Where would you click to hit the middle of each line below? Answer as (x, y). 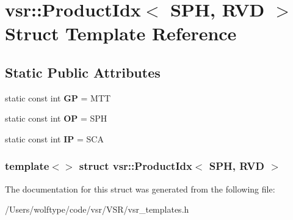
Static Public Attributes (83, 72)
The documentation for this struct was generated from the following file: (140, 189)
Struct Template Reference (121, 33)
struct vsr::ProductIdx (136, 166)
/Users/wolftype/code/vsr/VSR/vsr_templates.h (97, 209)
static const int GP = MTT (58, 97)
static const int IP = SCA (54, 138)
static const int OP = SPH (56, 118)
